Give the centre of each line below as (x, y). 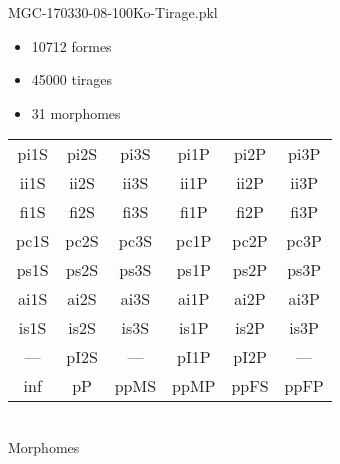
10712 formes (71, 45)
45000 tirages (72, 79)
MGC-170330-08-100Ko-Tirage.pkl (113, 12)
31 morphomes (76, 112)
